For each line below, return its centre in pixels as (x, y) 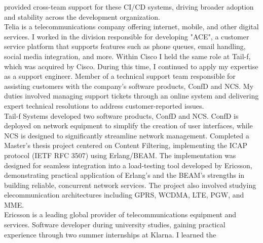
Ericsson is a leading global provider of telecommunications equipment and (120, 214)
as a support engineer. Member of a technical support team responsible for (120, 76)
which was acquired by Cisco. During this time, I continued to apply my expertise (131, 66)
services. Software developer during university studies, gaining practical (115, 225)
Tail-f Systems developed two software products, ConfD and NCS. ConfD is (121, 115)
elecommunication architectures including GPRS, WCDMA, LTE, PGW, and (124, 195)
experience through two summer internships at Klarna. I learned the (110, 234)
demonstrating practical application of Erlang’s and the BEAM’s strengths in (124, 175)
